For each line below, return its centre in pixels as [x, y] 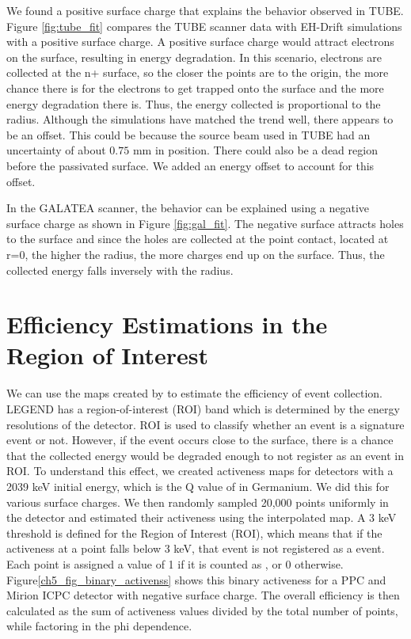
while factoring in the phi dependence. [99, 626]
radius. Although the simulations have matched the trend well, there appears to [200, 119]
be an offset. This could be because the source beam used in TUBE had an [188, 134]
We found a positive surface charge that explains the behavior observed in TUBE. [205, 10]
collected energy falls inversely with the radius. [120, 270]
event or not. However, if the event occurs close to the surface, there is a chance [200, 440]
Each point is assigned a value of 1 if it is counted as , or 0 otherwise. [175, 563]
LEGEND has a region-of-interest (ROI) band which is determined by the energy [203, 409]
